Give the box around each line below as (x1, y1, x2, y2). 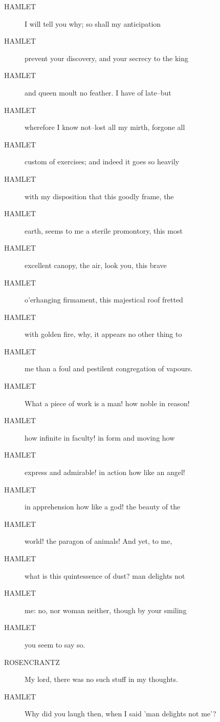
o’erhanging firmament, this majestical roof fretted (25, 294, 183, 305)
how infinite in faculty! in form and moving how (25, 432, 175, 443)
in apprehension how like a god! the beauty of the (25, 501, 181, 512)
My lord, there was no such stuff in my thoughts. (25, 674, 178, 685)
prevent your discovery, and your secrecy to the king (25, 52, 189, 63)
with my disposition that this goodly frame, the (25, 191, 174, 201)
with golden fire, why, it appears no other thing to (25, 329, 182, 339)
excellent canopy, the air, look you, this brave (25, 259, 167, 270)
